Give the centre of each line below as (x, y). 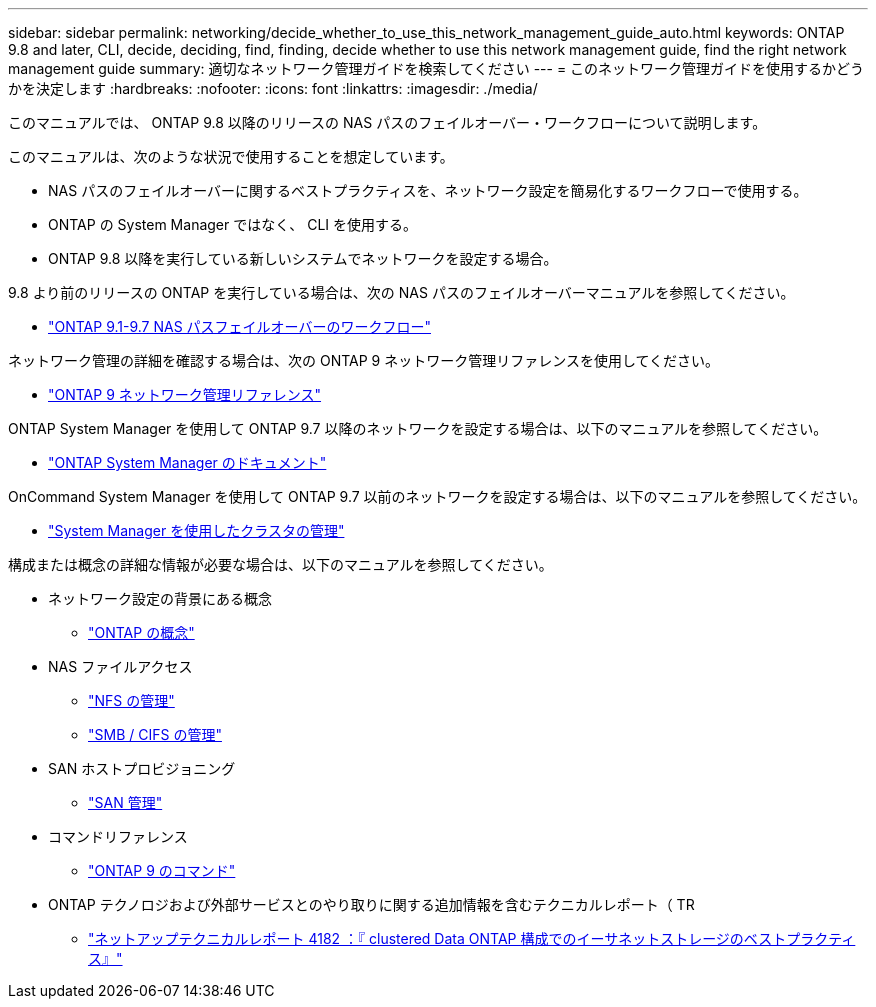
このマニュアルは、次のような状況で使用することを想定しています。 (231, 156)
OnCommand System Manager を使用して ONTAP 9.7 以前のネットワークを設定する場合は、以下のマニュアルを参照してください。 (437, 496)
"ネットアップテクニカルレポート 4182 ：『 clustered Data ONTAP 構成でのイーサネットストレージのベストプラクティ (472, 938)
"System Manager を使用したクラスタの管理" (196, 530)
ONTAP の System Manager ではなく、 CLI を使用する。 (232, 224)
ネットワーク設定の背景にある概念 (160, 598)
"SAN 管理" (125, 802)
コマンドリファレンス (118, 836)
